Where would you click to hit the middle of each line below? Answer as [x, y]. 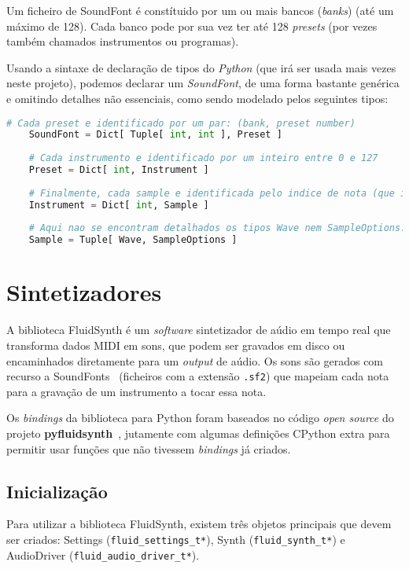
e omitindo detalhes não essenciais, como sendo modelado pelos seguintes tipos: [197, 98]
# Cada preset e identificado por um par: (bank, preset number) [181, 123]
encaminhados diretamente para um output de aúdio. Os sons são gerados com [195, 360]
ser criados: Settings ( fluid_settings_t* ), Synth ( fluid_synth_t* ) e [176, 539]
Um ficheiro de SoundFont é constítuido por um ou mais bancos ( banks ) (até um [200, 10]
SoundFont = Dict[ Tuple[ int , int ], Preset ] [155, 135]
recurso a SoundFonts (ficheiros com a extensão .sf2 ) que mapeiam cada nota [198, 376]
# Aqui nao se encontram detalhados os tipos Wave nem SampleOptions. [217, 228]
